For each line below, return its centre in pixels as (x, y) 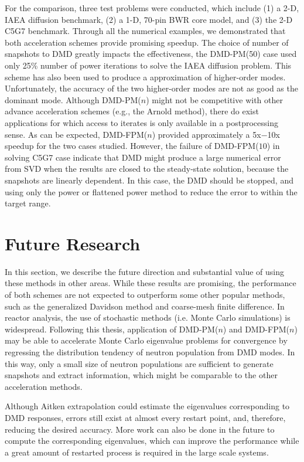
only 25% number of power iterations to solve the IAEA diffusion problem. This (148, 65)
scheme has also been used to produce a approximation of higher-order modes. (145, 77)
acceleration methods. (44, 386)
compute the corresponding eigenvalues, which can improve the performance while (152, 441)
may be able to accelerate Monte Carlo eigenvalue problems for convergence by (146, 340)
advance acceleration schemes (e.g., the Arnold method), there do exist (132, 111)
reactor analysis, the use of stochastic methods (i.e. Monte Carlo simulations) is (148, 317)
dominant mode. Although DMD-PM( (73, 99)
